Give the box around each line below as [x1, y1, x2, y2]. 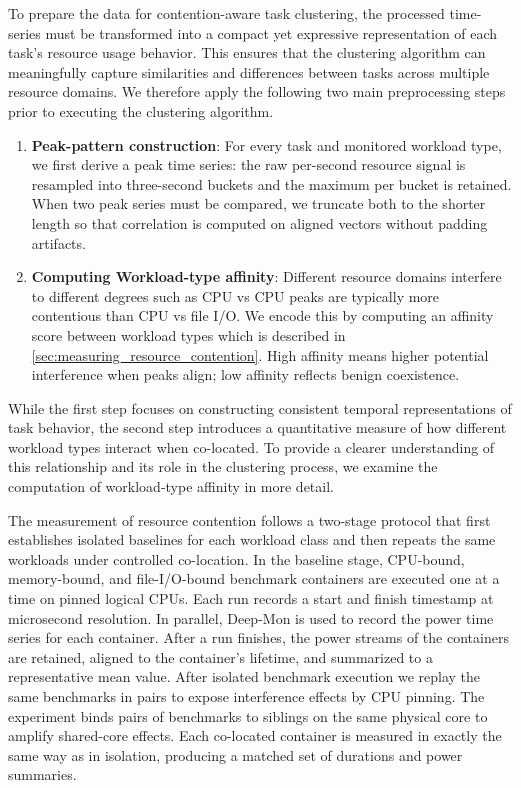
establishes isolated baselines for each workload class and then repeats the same [8, 529, 496, 550]
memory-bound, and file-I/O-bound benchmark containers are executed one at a [8, 568, 500, 589]
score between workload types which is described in [31, 324, 346, 345]
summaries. [8, 764, 77, 785]
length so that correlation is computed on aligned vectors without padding [31, 212, 488, 233]
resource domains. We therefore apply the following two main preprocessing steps [8, 81, 506, 102]
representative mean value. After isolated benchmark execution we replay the [8, 666, 481, 687]
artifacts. [31, 232, 86, 253]
